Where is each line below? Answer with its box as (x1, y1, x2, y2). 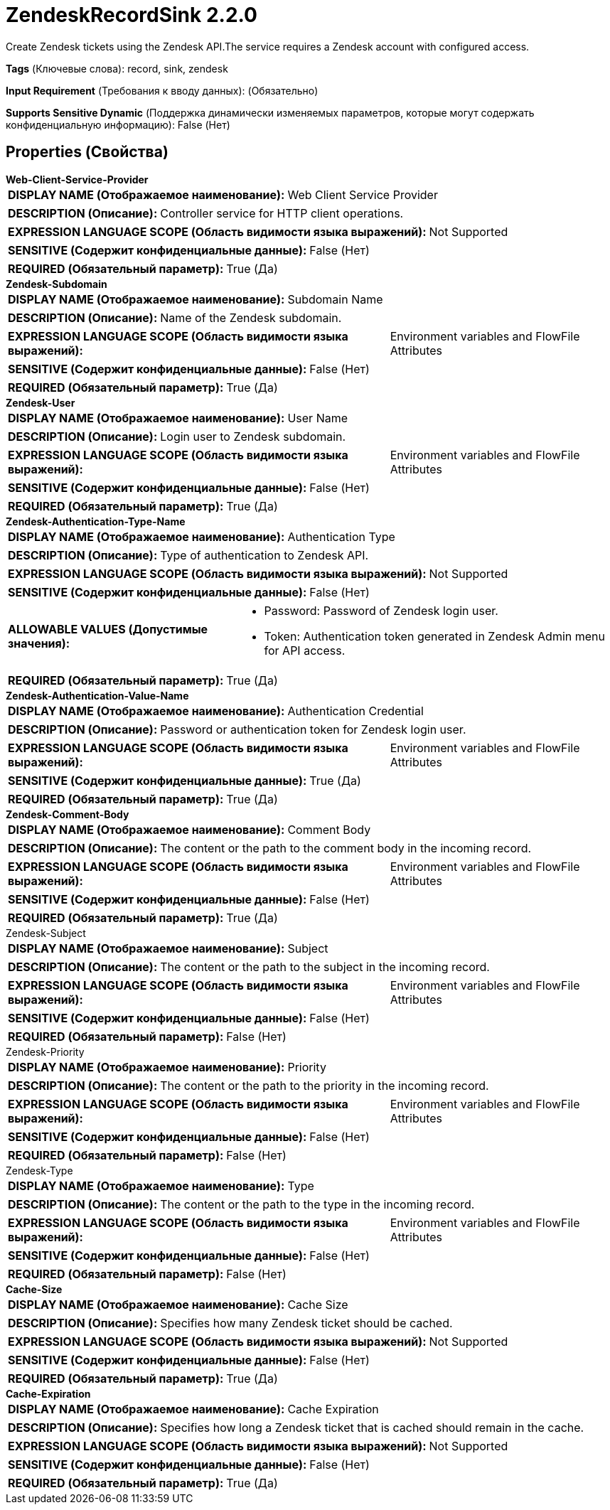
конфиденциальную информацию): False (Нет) (6, 118, 230, 131)
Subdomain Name (287, 291, 383, 306)
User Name (287, 410, 348, 425)
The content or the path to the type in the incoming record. (160, 1196, 475, 1211)
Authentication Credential (287, 703, 424, 718)
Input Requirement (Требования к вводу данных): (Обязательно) (6, 84, 319, 97)
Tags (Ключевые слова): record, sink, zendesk (6, 62, 228, 75)
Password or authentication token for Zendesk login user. (160, 722, 466, 737)
